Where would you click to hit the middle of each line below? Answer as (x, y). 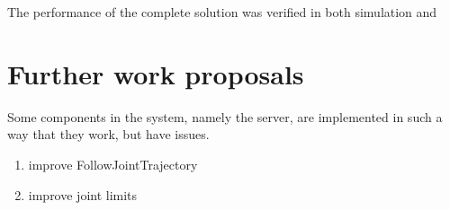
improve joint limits (83, 194)
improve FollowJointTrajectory (113, 164)
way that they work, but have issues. (108, 134)
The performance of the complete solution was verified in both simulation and (222, 12)
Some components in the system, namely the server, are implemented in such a (225, 116)
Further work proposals (156, 73)
